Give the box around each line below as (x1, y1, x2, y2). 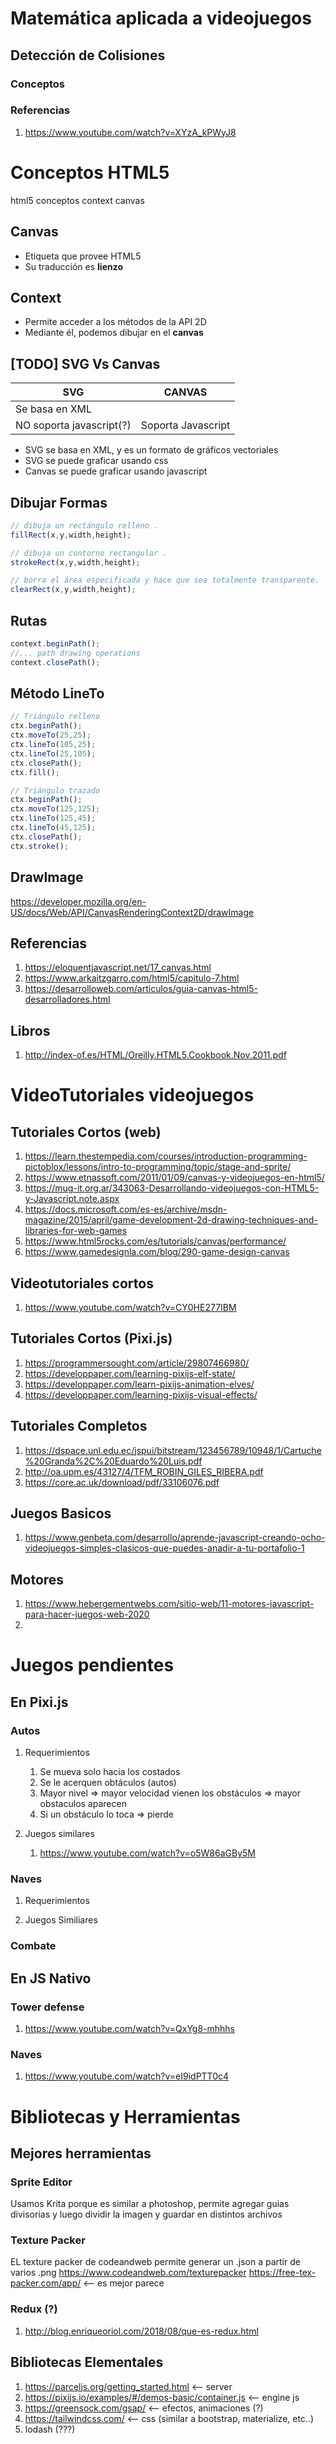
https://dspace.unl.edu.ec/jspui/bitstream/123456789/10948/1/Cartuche (24, 1444, 322, 1456)
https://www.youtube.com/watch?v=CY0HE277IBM (24, 1301, 237, 1313)
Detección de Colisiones (10, 47, 166, 64)
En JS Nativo (10, 1970, 92, 1987)
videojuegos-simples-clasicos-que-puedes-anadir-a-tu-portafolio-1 (24, 1542, 305, 1554)
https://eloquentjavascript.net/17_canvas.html (24, 962, 212, 974)
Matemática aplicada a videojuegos (10, 7, 312, 30)
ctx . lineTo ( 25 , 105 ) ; (10, 748, 97, 759)
